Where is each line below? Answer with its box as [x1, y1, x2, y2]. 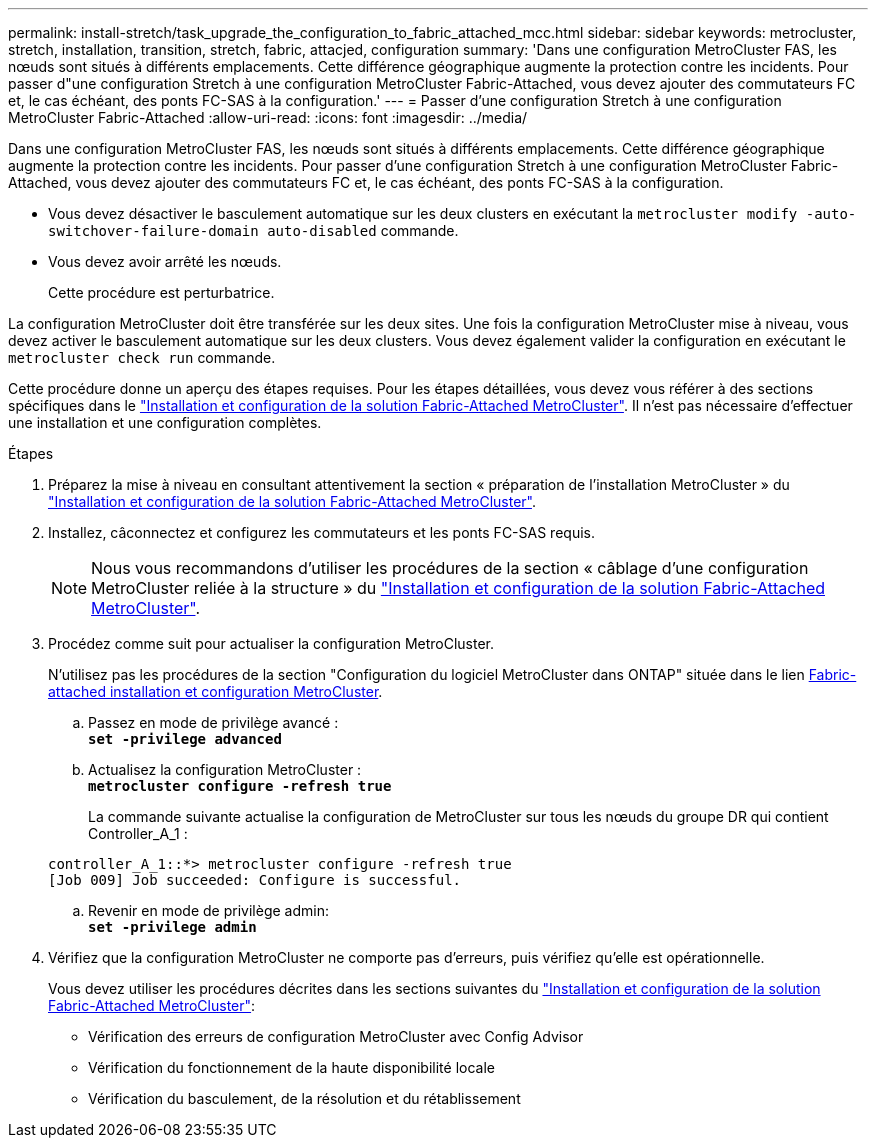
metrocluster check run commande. [8, 349, 276, 366]
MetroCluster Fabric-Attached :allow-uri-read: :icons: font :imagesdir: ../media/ [8, 109, 528, 126]
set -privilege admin [88, 919, 257, 935]
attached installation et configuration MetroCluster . [48, 683, 383, 700]
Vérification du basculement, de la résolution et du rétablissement [88, 1090, 521, 1107]
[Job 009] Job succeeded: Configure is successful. [48, 872, 462, 888]
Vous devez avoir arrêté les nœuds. [48, 253, 282, 270]
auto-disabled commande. [267, 222, 459, 239]
